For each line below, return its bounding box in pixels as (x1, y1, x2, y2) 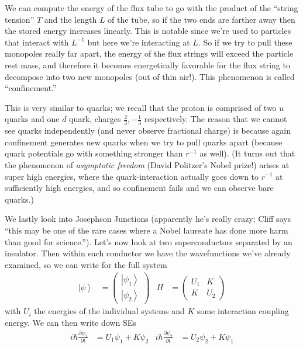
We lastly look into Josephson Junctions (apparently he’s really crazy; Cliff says (5, 213, 291, 225)
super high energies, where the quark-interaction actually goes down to (5, 170, 259, 182)
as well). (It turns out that (199, 147, 295, 159)
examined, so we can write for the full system (5, 258, 167, 270)
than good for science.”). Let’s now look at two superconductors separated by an (5, 235, 292, 248)
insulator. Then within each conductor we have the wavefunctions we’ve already (5, 247, 291, 259)
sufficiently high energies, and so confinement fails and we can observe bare (5, 182, 274, 194)
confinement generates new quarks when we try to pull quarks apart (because (5, 135, 283, 148)
